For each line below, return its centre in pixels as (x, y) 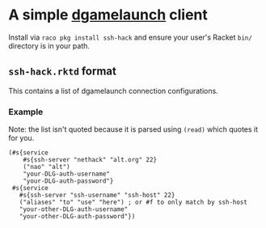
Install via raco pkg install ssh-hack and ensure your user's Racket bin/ (131, 37)
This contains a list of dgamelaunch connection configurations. (113, 91)
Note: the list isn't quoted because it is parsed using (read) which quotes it (133, 129)
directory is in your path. (49, 45)
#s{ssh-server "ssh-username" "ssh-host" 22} (97, 196)
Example (26, 112)
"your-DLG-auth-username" (67, 174)
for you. (21, 138)
